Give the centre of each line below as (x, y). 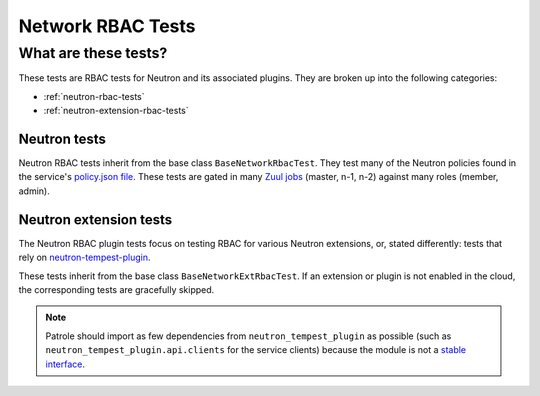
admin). (34, 191)
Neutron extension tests (95, 219)
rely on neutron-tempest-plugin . (84, 257)
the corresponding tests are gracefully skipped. (116, 289)
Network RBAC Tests (107, 26)
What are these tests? (93, 53)
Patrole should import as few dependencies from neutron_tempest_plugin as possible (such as (248, 336)
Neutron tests (62, 138)
